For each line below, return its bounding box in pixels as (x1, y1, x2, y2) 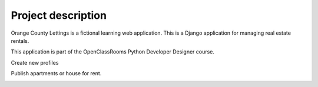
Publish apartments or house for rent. (11, 70, 102, 77)
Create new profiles (11, 59, 59, 66)
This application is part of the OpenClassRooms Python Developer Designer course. (11, 48, 215, 55)
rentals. (11, 37, 29, 44)
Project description (11, 9, 107, 22)
